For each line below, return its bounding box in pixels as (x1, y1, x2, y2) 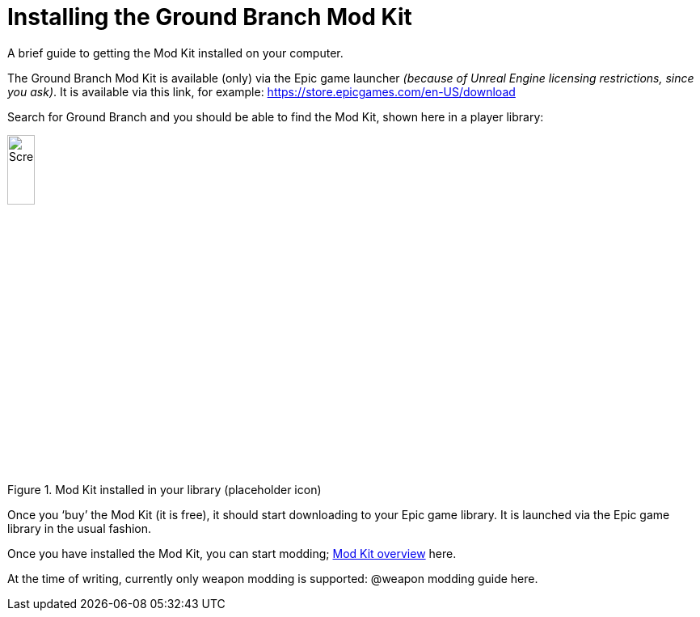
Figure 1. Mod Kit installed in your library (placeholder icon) (7, 483, 322, 497)
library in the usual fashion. (7, 522, 152, 536)
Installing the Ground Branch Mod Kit (7, 3, 412, 31)
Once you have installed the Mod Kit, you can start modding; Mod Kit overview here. (7, 547, 457, 561)
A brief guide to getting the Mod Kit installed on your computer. (7, 45, 344, 60)
